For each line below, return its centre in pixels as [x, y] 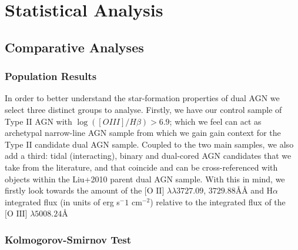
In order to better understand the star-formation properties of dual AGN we [142, 98]
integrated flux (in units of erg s [62, 201]
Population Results [51, 76]
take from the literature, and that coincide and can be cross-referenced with [141, 167]
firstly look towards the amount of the [73, 190]
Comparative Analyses [74, 47]
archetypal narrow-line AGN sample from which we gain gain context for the [143, 133]
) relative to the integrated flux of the [218, 201]
